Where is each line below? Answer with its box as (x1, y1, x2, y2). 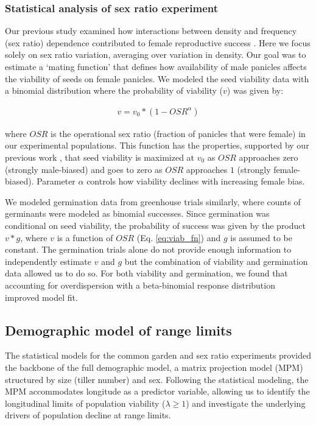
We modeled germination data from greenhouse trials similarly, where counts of (5, 195, 301, 208)
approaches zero (239, 151, 298, 163)
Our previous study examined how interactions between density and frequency (5, 24, 297, 37)
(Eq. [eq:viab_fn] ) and (136, 231, 221, 244)
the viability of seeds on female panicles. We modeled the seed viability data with (5, 72, 309, 85)
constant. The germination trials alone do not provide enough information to (5, 243, 292, 256)
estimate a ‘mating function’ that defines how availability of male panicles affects (5, 60, 307, 72)
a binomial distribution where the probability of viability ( (5, 84, 223, 97)
